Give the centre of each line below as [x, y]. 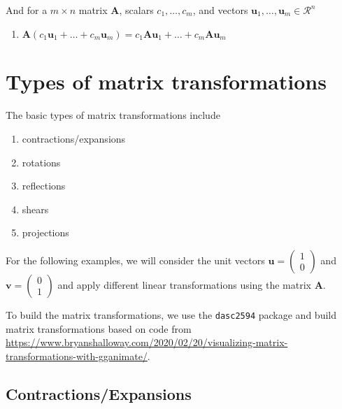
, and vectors [220, 10]
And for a [27, 10]
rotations [41, 162]
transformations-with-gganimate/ [77, 356]
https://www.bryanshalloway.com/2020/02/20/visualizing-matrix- [147, 342]
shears [35, 209]
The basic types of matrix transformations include [113, 115]
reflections [44, 186]
